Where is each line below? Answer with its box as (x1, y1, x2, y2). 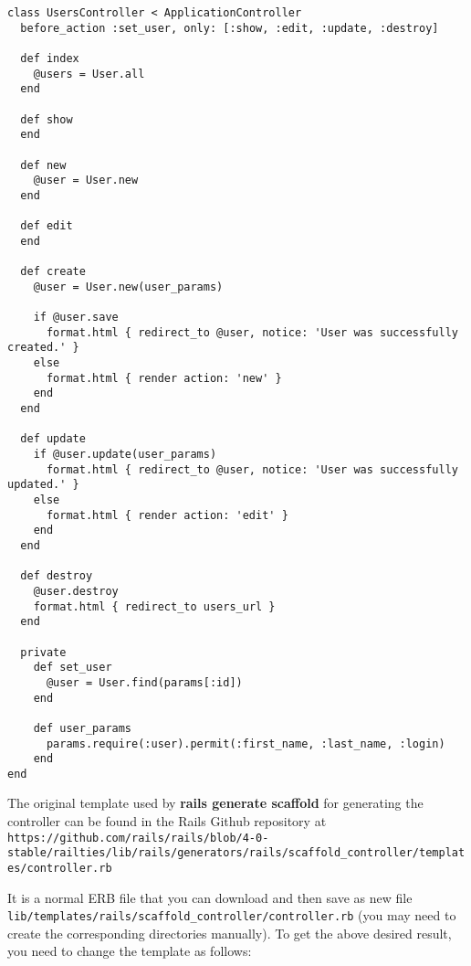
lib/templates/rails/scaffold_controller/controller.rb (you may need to (7, 906, 456, 925)
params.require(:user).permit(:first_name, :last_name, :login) (46, 737, 445, 750)
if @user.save (33, 311, 119, 324)
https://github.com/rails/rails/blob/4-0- (7, 831, 269, 844)
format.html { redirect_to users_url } (33, 600, 276, 613)
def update (20, 432, 86, 446)
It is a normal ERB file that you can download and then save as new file (7, 887, 413, 907)
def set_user (33, 661, 112, 674)
